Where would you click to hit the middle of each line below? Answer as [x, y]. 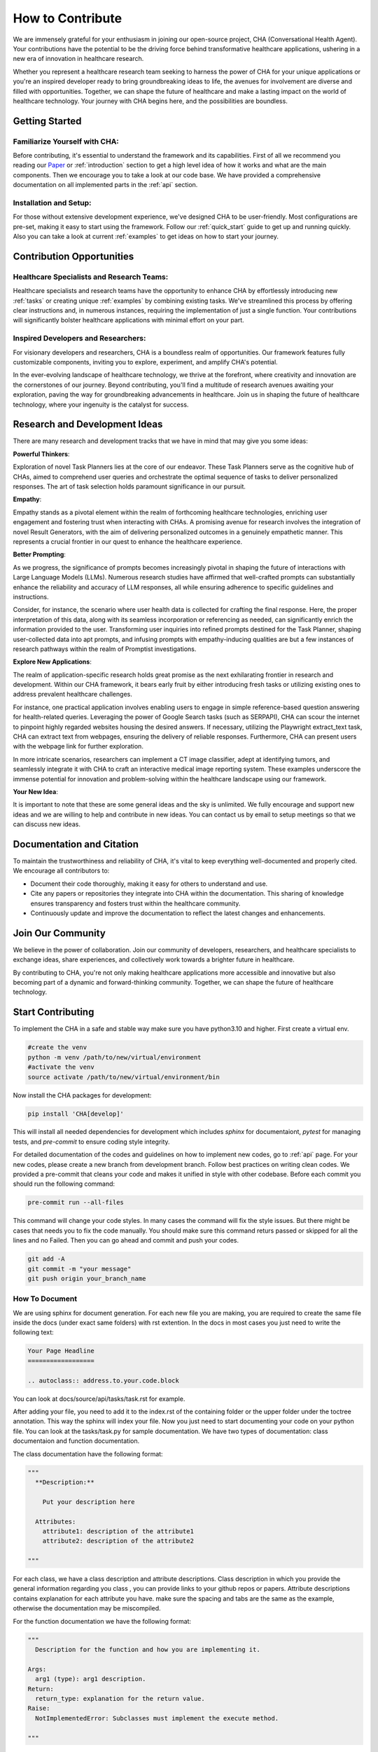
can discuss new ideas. [47, 824]
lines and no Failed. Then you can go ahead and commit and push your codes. [126, 1240]
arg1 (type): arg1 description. [91, 1679]
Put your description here [89, 1502]
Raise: [39, 1709]
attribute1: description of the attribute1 [118, 1531]
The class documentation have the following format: [88, 1453]
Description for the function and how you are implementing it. [148, 1649]
